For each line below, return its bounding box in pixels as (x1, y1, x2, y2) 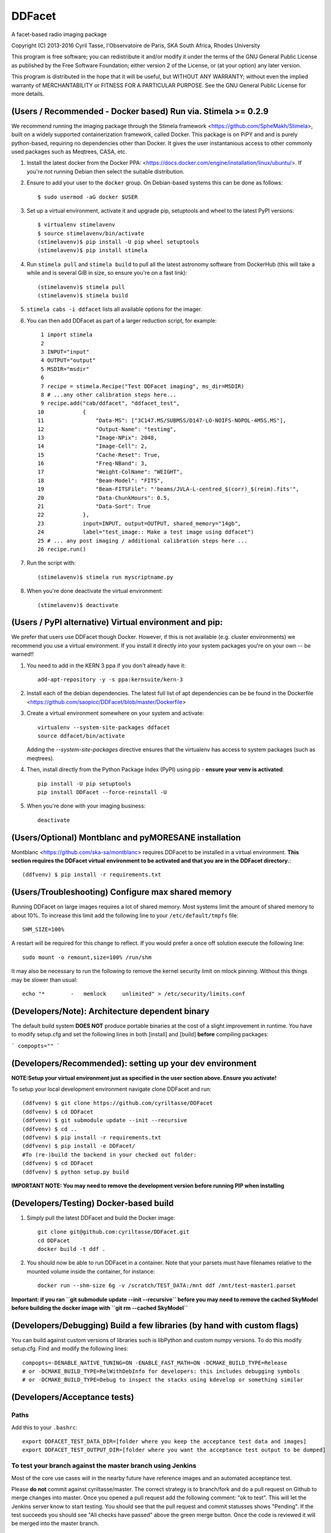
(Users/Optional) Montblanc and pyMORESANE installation (11, 832, 242, 843)
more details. (11, 90, 45, 97)
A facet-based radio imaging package (11, 31, 107, 38)
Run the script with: (26, 559, 76, 567)
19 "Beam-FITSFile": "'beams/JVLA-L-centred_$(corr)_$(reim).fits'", (37, 486, 300, 493)
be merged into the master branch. (11, 1520, 99, 1527)
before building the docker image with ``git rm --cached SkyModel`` (11, 1304, 188, 1312)
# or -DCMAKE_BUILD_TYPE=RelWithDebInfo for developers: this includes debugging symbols (22, 1368, 300, 1375)
